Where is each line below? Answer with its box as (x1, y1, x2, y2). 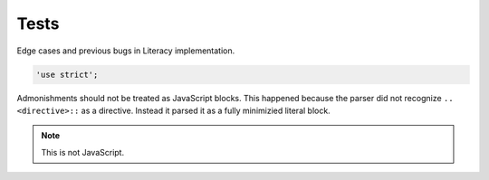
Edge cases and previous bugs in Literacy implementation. (16, 45, 235, 56)
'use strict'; (35, 69, 99, 80)
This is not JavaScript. (41, 147, 125, 157)
